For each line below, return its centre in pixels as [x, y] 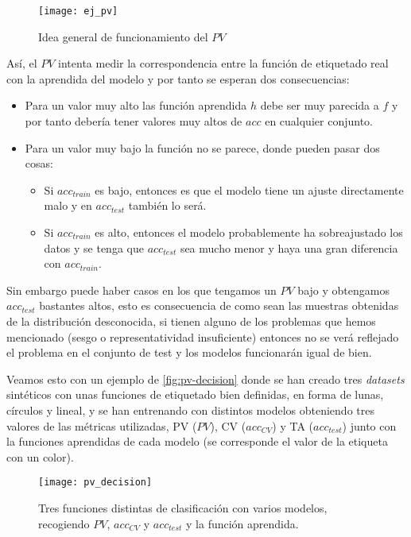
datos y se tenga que [94, 247]
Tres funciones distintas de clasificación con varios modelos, [183, 507]
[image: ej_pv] [78, 11]
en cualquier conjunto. [319, 121]
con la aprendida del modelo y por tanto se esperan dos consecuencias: [178, 78]
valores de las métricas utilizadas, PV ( [102, 425]
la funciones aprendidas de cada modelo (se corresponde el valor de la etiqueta [197, 441]
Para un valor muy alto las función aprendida [136, 105]
